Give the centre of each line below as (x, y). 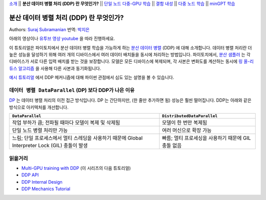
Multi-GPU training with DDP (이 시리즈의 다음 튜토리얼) (76, 168)
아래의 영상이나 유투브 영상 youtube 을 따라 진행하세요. (62, 39)
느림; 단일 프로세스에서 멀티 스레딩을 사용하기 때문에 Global (77, 138)
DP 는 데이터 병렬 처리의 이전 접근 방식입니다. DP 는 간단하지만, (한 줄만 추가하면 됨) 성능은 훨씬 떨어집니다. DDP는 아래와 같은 (130, 100)
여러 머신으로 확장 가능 (187, 130)
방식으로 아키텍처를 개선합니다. (39, 107)
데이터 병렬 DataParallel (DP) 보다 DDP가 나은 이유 (72, 90)
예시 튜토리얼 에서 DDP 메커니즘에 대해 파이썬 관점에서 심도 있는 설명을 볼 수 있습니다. (92, 78)
